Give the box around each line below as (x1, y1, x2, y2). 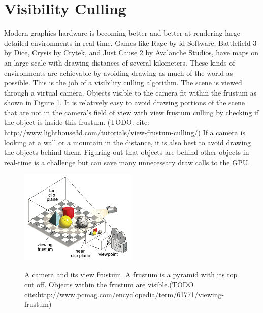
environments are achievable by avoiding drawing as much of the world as (4, 67, 233, 78)
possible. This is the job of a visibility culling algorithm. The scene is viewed (4, 77, 242, 88)
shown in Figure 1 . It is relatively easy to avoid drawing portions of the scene (4, 97, 245, 108)
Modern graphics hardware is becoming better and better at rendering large (4, 27, 240, 38)
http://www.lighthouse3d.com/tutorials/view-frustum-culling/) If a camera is (4, 127, 245, 138)
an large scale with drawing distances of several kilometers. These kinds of (4, 57, 235, 68)
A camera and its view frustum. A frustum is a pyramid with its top (24, 269, 238, 279)
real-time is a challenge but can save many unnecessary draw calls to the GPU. (4, 156, 250, 167)
